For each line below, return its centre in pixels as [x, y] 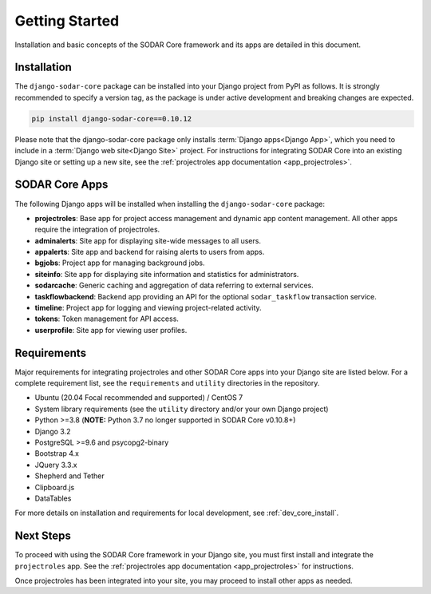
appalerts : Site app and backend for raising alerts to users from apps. [150, 252]
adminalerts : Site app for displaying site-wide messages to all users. [148, 240]
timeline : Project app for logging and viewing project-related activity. [148, 308]
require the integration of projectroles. [97, 230]
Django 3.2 [53, 431]
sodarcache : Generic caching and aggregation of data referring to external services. [174, 285]
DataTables [53, 498]
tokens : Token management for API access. [107, 319]
